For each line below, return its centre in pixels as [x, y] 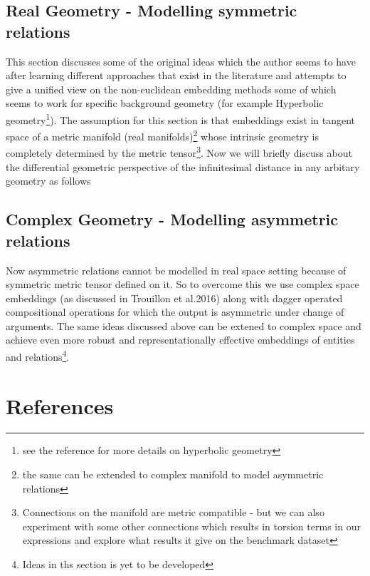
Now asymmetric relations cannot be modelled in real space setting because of [176, 270]
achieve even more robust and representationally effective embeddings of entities [180, 340]
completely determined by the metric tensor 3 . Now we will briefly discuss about [179, 152]
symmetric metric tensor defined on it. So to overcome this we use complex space [183, 284]
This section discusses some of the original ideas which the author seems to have [181, 61]
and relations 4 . [38, 355]
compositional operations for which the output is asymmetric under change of [175, 312]
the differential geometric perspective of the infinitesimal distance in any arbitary [183, 166]
